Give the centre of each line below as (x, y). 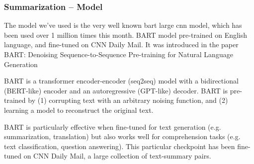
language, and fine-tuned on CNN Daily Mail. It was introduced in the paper (121, 44)
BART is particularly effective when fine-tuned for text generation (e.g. (113, 126)
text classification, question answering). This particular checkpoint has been (120, 146)
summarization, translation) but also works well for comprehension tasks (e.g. (122, 136)
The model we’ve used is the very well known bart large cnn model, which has (123, 25)
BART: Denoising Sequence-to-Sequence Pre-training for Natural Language (119, 54)
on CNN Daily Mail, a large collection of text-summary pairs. (117, 156)
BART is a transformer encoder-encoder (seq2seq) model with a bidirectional (121, 81)
